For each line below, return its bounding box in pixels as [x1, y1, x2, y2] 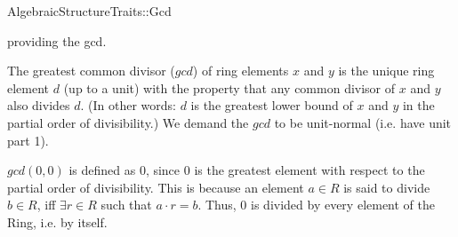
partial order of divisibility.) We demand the [7, 113, 249, 131]
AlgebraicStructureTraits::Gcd [7, 2, 172, 20]
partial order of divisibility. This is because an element [7, 178, 304, 196]
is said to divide [343, 178, 430, 196]
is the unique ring [338, 61, 435, 80]
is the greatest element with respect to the [194, 161, 425, 179]
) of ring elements [192, 61, 289, 80]
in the [402, 96, 435, 115]
